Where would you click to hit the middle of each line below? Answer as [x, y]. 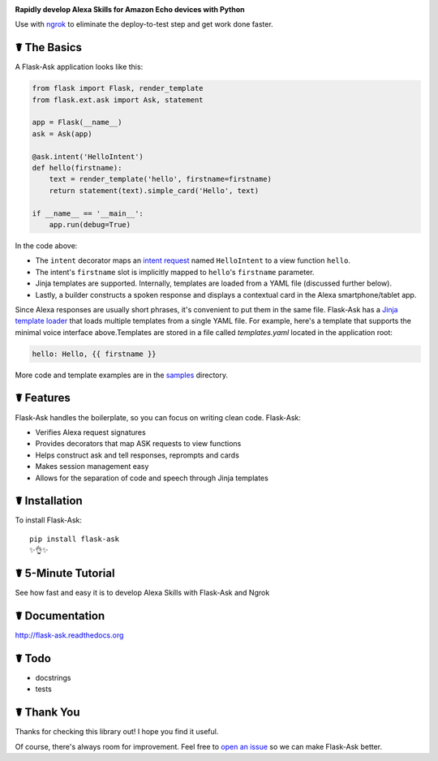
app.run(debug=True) [90, 224]
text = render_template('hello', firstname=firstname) [160, 179]
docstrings [53, 677]
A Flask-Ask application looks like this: [79, 67]
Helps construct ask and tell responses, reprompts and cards [137, 455]
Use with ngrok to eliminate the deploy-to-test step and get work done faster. [144, 24]
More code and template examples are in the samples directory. [122, 375]
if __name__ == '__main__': [88, 213]
